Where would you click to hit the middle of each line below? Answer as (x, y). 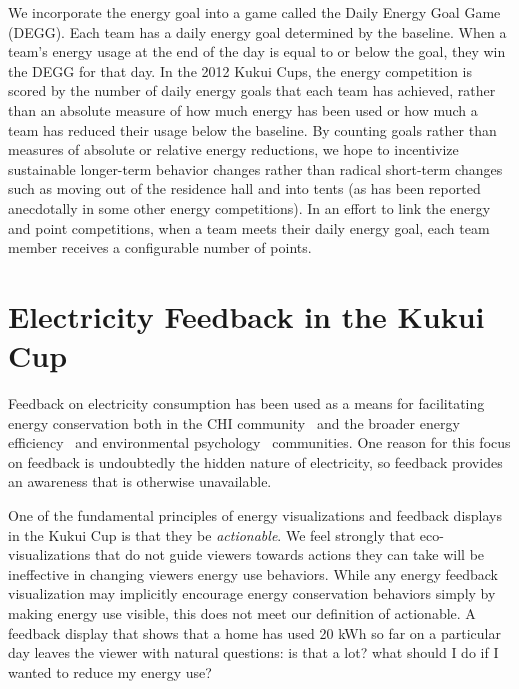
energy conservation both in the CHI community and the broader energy (234, 422)
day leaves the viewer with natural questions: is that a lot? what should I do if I (253, 652)
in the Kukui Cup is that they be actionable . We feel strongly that (212, 534)
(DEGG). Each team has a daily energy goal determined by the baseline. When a (257, 31)
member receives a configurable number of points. (160, 247)
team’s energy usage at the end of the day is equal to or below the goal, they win (257, 51)
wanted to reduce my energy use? (110, 671)
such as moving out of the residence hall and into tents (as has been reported (244, 188)
